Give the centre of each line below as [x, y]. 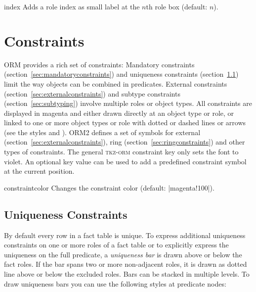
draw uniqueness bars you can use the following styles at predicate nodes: [115, 283]
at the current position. [39, 171]
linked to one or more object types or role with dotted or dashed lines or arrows [125, 122]
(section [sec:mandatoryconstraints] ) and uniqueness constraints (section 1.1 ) [121, 74]
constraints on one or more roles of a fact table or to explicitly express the [116, 245]
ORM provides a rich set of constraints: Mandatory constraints [99, 64]
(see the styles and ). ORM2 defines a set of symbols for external [102, 132]
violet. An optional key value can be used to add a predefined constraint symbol [125, 161]
